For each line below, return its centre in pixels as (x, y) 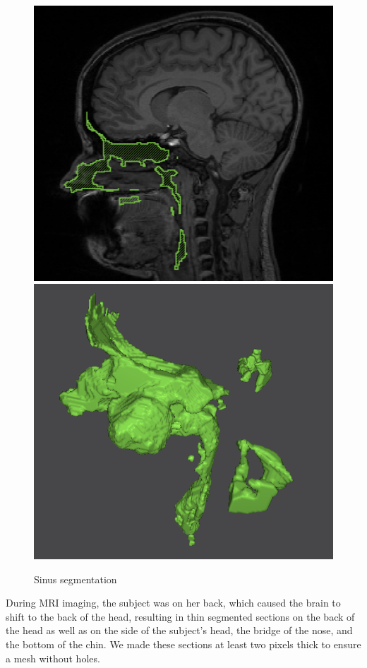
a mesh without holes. (53, 658)
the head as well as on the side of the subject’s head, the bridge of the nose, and (179, 630)
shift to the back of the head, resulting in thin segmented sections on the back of (180, 616)
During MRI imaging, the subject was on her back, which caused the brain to (173, 603)
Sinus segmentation (76, 579)
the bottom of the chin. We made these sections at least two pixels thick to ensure (183, 644)
